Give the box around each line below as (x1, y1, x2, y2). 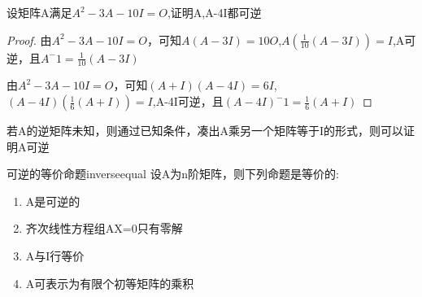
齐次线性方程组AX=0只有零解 (25, 220, 183, 237)
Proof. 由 (7, 31, 52, 48)
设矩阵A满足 (7, 4, 72, 20)
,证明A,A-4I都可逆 (167, 4, 262, 20)
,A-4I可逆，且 (152, 93, 224, 110)
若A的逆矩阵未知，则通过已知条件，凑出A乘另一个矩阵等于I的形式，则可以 (7, 122, 404, 139)
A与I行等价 (25, 247, 85, 264)
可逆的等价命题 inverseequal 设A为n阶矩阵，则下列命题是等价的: (7, 165, 339, 182)
